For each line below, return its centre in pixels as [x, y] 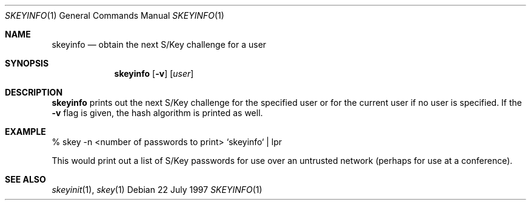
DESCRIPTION [34, 92]
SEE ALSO [25, 179]
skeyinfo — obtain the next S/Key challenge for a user [159, 44]
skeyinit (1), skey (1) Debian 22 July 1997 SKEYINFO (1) [157, 190]
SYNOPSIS [27, 63]
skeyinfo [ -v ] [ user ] [154, 73]
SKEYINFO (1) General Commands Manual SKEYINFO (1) [115, 15]
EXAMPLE [25, 132]
